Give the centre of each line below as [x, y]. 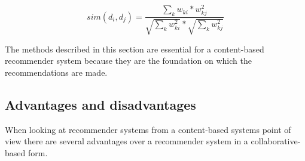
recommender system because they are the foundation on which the [128, 61]
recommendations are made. [56, 72]
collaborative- [276, 141]
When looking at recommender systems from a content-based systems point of [148, 129]
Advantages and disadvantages [100, 104]
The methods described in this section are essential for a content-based [135, 49]
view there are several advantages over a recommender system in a [126, 141]
